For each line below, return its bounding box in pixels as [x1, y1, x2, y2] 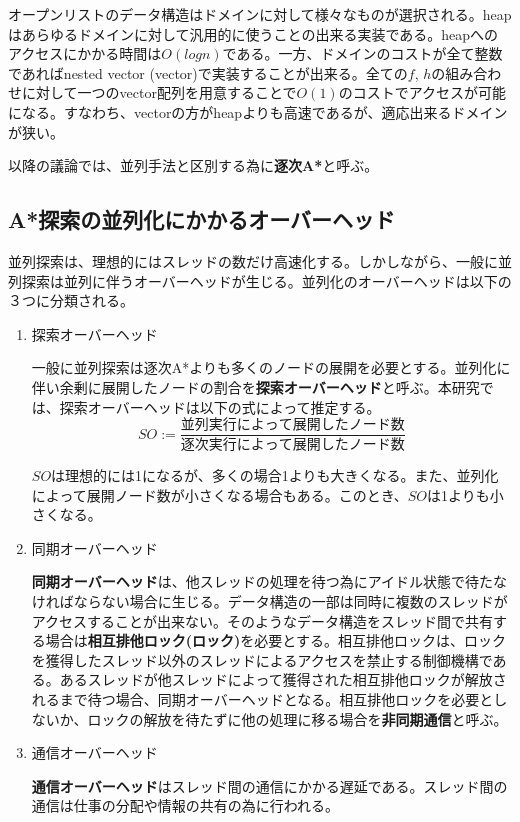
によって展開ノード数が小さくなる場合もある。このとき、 [31, 484, 408, 505]
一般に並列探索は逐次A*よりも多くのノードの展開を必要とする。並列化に [31, 357, 511, 378]
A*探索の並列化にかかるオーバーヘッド [8, 204, 396, 235]
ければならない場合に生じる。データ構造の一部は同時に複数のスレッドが [31, 590, 508, 611]
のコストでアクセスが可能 [338, 82, 506, 103]
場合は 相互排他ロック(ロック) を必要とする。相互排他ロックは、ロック [45, 630, 506, 651]
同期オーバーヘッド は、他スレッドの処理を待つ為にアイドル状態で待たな [31, 571, 507, 592]
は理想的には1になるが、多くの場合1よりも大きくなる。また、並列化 [51, 465, 499, 486]
